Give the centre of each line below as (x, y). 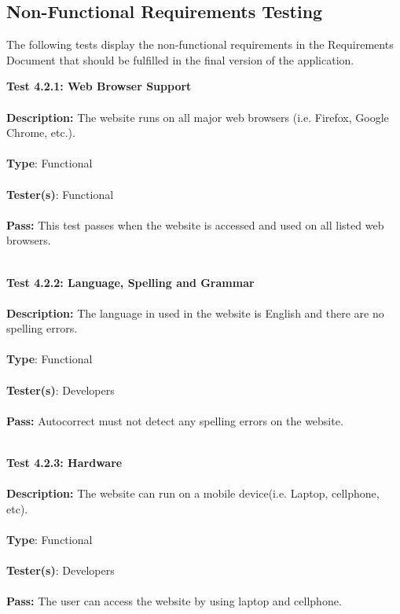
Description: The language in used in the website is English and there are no (195, 313)
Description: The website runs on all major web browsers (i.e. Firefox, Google (198, 117)
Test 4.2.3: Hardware (64, 463)
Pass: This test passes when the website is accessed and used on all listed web (195, 224)
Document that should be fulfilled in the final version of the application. (180, 59)
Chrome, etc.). (41, 132)
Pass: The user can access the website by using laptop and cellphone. (174, 601)
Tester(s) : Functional (60, 194)
